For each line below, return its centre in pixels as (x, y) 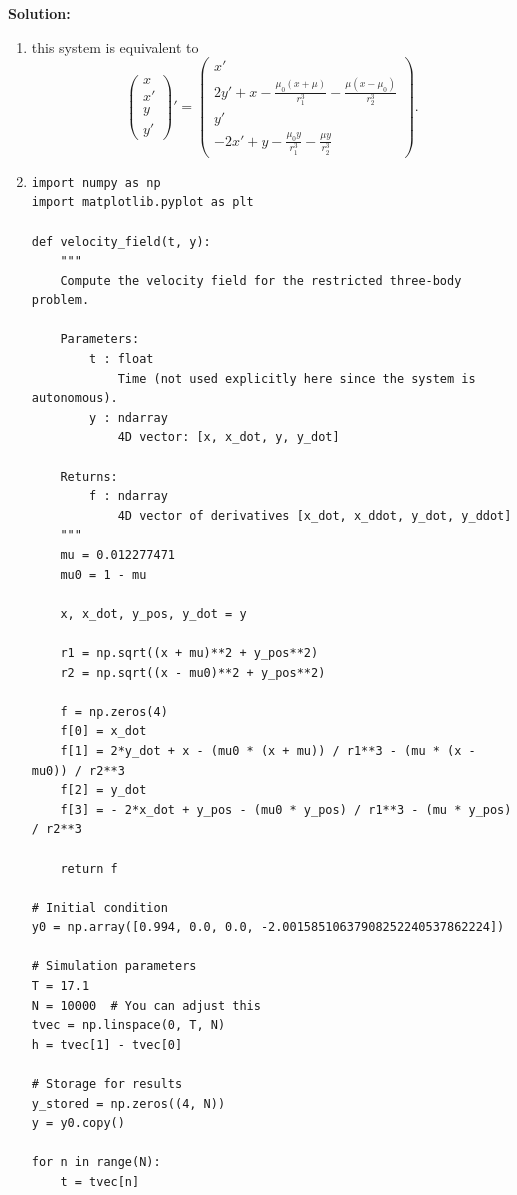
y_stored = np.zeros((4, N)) (128, 1103)
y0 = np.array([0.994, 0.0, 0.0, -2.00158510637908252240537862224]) (268, 927)
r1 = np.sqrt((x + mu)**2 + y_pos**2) (189, 652)
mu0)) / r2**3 (78, 770)
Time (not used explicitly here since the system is (296, 378)
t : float (121, 359)
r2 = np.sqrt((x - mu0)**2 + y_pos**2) (193, 672)
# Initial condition (99, 907)
